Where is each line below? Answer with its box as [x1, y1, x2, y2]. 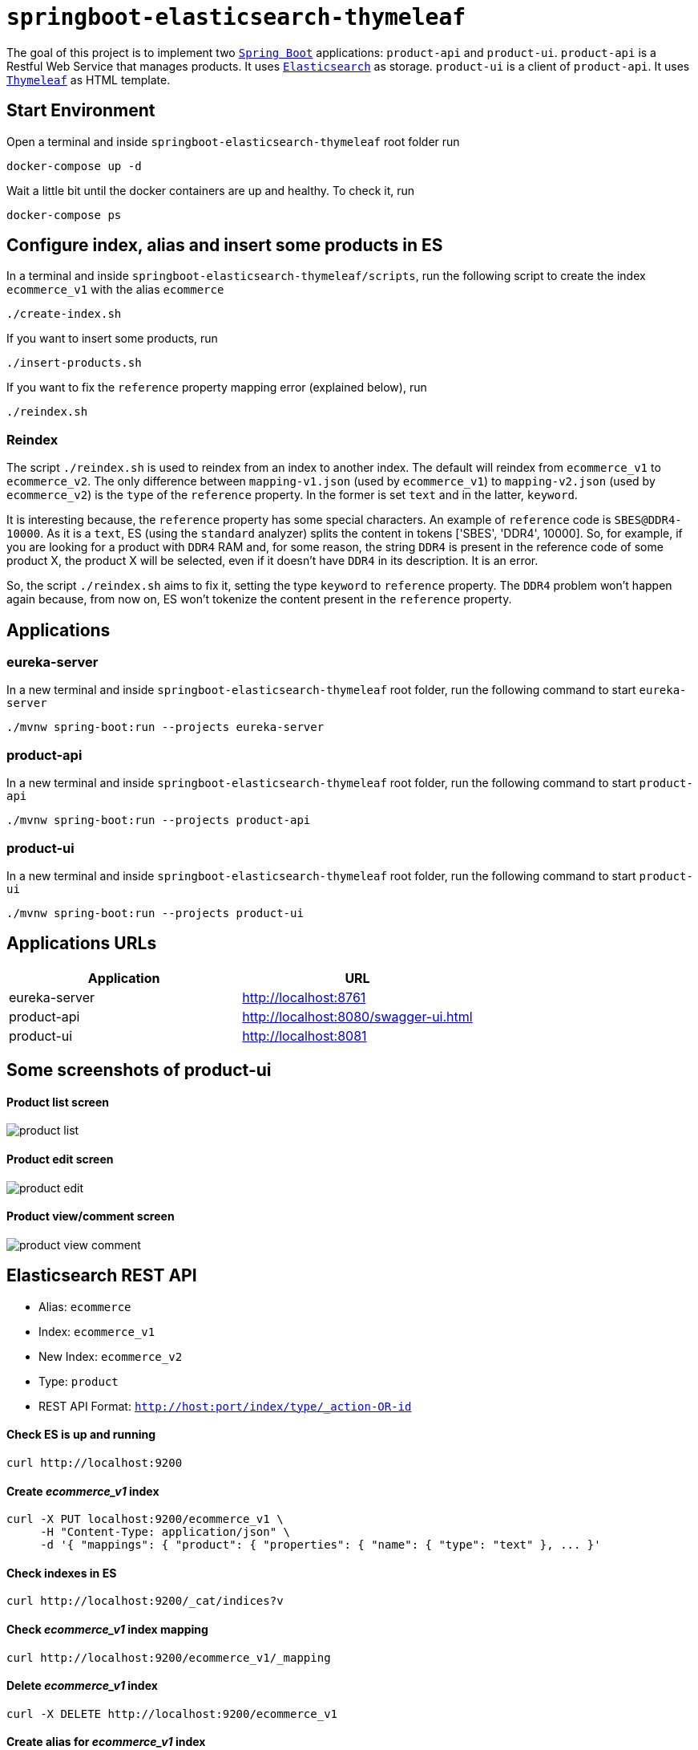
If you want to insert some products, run [6, 331, 218, 346]
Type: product [38, 1374, 119, 1388]
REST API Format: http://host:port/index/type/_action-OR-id [38, 1399, 412, 1413]
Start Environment [6, 100, 155, 121]
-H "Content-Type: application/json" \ [40, 1525, 291, 1539]
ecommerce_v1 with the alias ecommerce [6, 282, 224, 297]
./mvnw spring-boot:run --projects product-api [6, 814, 311, 827]
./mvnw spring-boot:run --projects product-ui [6, 906, 304, 920]
